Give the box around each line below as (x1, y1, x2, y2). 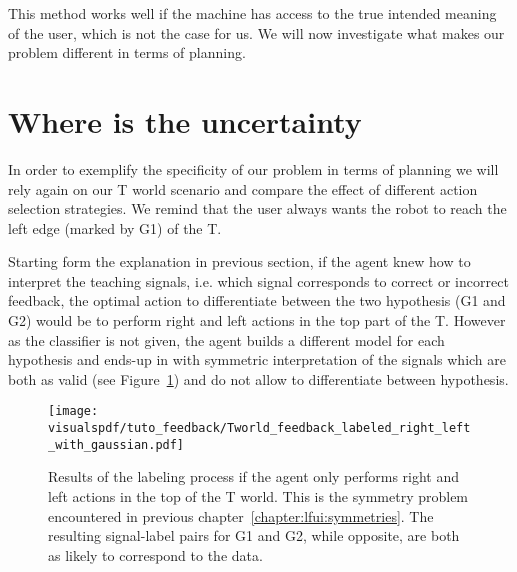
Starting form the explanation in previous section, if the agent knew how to (8, 251, 471, 272)
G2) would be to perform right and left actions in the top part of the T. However (8, 310, 506, 331)
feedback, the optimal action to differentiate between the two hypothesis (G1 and (8, 290, 506, 311)
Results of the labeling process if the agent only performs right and (48, 466, 460, 487)
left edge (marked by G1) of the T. (8, 217, 222, 238)
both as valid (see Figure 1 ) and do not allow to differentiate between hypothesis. (8, 368, 509, 389)
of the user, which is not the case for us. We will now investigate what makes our (8, 22, 505, 43)
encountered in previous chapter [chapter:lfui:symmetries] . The (48, 505, 434, 526)
